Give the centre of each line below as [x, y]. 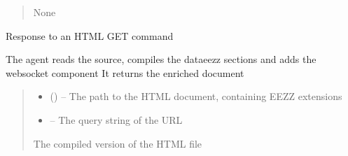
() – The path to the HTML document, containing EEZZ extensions [196, 96]
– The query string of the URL [116, 119]
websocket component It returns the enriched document [125, 72]
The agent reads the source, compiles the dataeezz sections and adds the [161, 59]
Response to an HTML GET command [90, 35]
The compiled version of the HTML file [118, 143]
